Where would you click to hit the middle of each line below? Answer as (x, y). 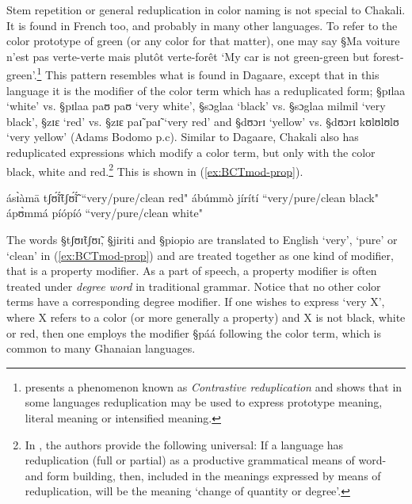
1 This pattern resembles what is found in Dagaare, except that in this (208, 74)
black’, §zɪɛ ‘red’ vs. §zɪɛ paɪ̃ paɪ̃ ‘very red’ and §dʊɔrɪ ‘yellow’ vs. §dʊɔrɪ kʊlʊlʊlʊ (203, 121)
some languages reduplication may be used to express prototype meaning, (204, 402)
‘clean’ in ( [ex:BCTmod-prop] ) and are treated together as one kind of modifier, (200, 255)
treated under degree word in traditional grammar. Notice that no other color (194, 286)
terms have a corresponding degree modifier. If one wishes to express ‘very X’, (196, 302)
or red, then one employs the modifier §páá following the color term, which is (194, 332)
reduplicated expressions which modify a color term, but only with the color (191, 152)
